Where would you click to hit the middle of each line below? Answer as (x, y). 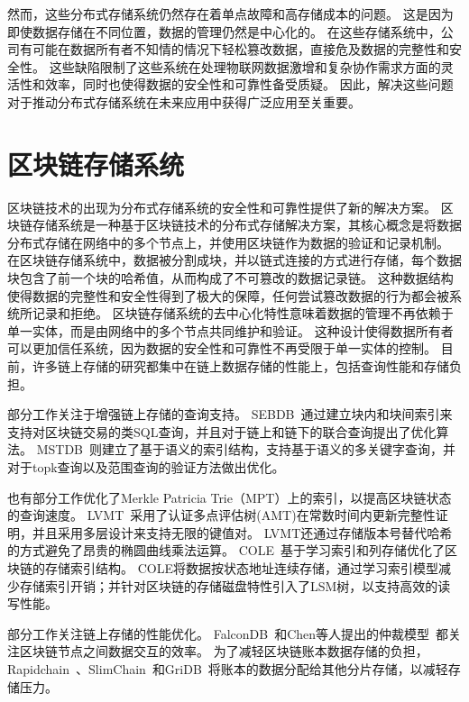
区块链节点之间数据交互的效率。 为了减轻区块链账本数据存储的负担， (224, 651)
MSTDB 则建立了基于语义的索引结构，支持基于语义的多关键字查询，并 (246, 449)
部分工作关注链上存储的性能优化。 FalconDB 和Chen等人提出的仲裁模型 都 (228, 633)
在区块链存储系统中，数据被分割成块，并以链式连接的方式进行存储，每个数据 (234, 260)
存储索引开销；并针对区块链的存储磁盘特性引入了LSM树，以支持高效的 (229, 585)
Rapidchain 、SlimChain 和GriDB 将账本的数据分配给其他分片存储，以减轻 (228, 668)
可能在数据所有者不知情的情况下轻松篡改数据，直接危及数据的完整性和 (240, 49)
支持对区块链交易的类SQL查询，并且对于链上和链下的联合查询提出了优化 (222, 431)
